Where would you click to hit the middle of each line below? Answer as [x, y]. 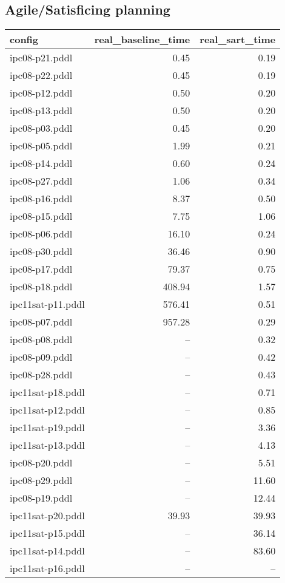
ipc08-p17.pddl [41, 269]
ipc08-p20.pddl [41, 463]
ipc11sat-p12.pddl [47, 410]
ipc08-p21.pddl [41, 58]
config [24, 39]
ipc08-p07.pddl [41, 322]
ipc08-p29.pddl [41, 480]
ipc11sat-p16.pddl [47, 568]
